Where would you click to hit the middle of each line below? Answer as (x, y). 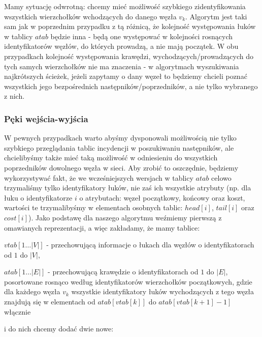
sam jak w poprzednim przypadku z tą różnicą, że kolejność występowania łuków (130, 26)
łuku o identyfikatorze (38, 197)
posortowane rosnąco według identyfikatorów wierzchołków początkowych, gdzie (128, 281)
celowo (221, 177)
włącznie (18, 311)
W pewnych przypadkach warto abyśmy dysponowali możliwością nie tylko (120, 138)
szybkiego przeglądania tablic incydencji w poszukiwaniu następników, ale (119, 147)
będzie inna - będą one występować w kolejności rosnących (142, 36)
